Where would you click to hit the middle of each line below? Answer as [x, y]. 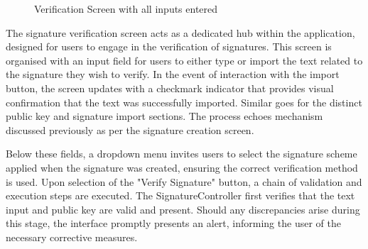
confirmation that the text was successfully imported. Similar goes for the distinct [184, 102]
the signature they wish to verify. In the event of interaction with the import [173, 74]
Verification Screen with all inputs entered [126, 9]
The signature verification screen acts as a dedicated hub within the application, [180, 32]
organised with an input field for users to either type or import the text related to [184, 60]
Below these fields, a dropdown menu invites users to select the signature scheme [182, 154]
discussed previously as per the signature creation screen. [130, 129]
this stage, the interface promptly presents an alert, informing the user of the [173, 223]
